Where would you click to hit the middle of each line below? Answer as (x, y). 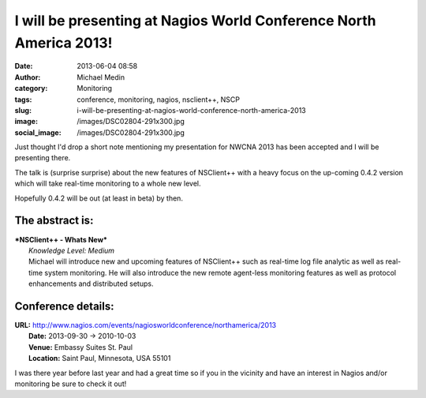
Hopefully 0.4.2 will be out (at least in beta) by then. (99, 198)
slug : (23, 110)
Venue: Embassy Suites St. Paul (81, 347)
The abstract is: (54, 221)
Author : (28, 77)
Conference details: (64, 306)
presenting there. (43, 158)
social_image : (38, 132)
